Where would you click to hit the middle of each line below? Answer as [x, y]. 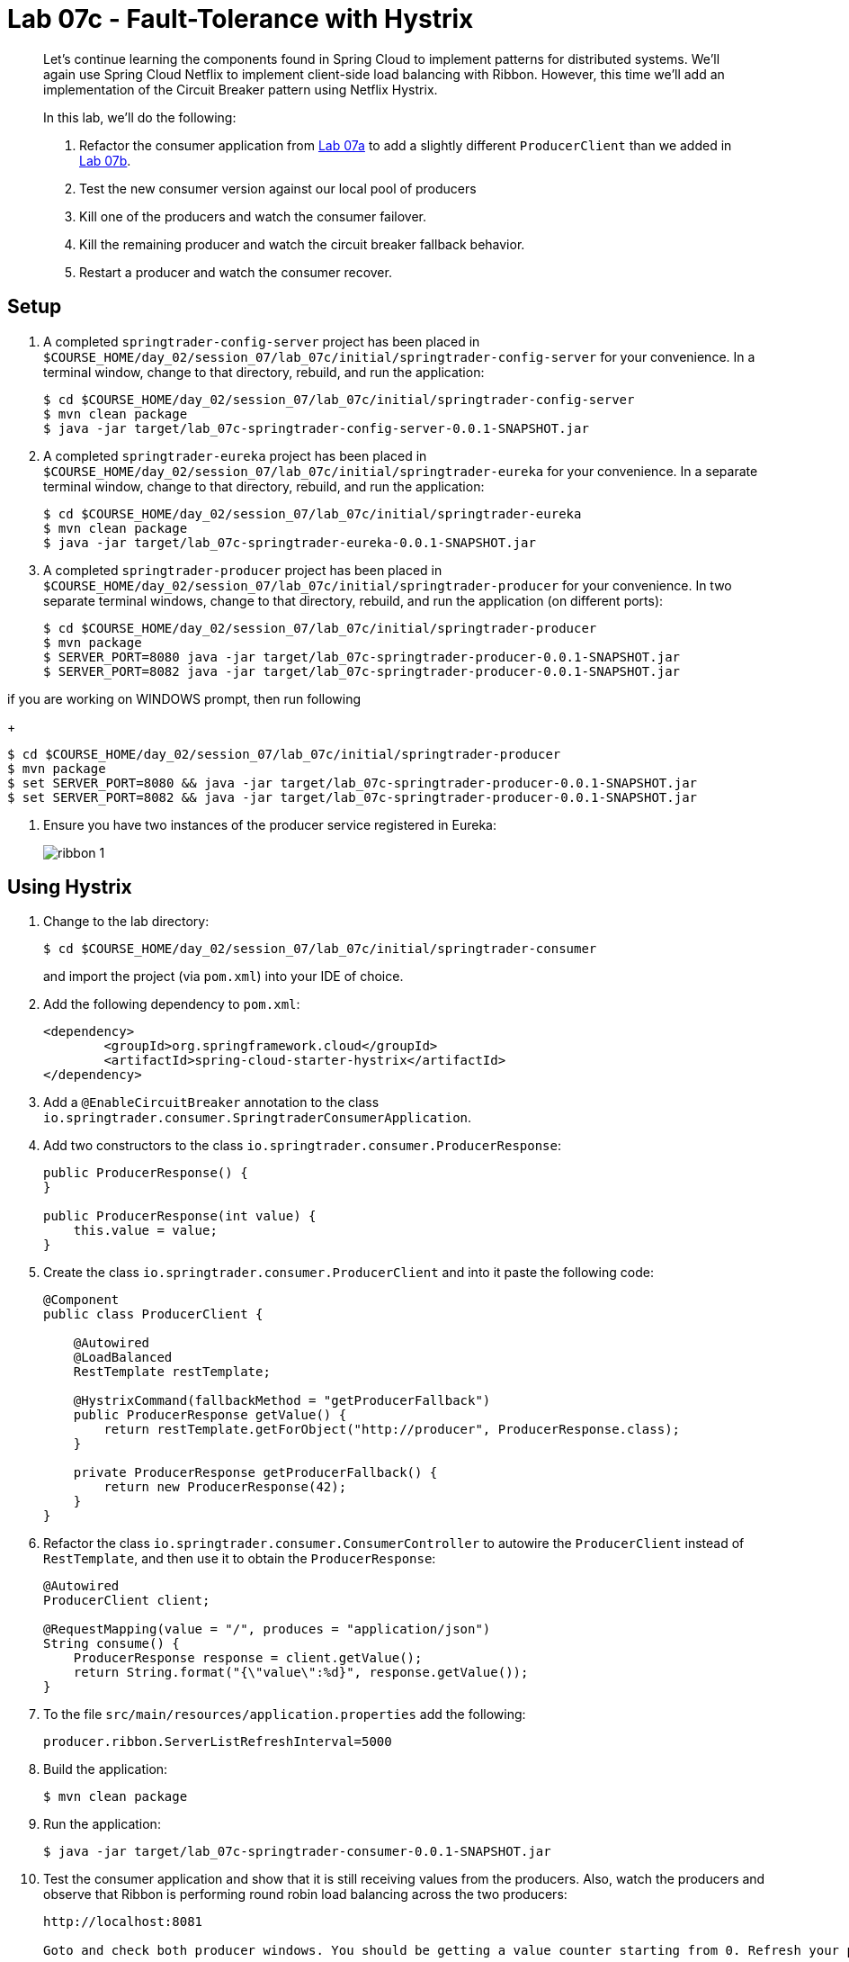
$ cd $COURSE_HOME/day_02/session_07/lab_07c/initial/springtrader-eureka [313, 513]
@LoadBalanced [123, 1358]
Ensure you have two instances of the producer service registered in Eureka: [270, 824]
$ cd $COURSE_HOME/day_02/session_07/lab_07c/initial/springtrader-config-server [339, 399]
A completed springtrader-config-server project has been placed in [262, 341]
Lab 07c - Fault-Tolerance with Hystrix [241, 19]
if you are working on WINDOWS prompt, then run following [184, 698]
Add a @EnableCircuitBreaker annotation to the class [211, 1102]
